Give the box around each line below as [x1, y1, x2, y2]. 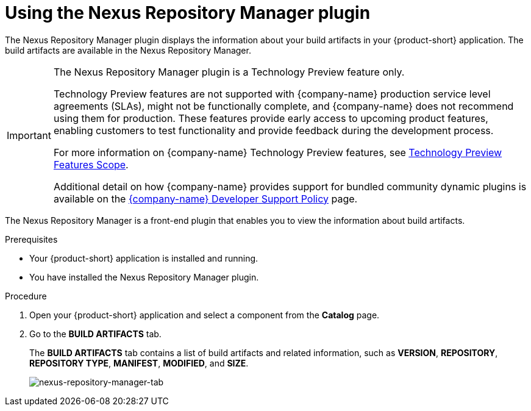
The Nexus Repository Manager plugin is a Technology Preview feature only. [53, 65, 405, 78]
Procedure [5, 290, 47, 301]
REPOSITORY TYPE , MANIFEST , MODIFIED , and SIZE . [29, 357, 249, 368]
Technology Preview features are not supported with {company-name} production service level [53, 87, 491, 100]
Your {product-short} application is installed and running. [29, 252, 258, 263]
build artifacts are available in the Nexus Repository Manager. [5, 45, 251, 55]
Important [7, 129, 51, 141]
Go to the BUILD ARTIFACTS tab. [29, 328, 162, 339]
